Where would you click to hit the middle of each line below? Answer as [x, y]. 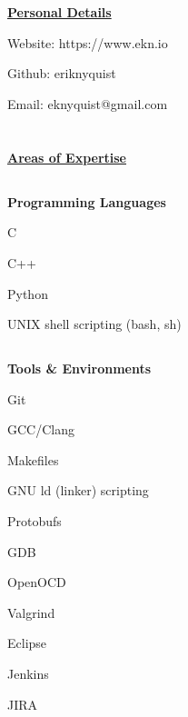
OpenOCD [37, 582]
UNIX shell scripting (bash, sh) [94, 324]
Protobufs [35, 521]
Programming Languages [87, 201]
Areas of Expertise [67, 157]
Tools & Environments [79, 368]
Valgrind [31, 612]
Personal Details [59, 12]
